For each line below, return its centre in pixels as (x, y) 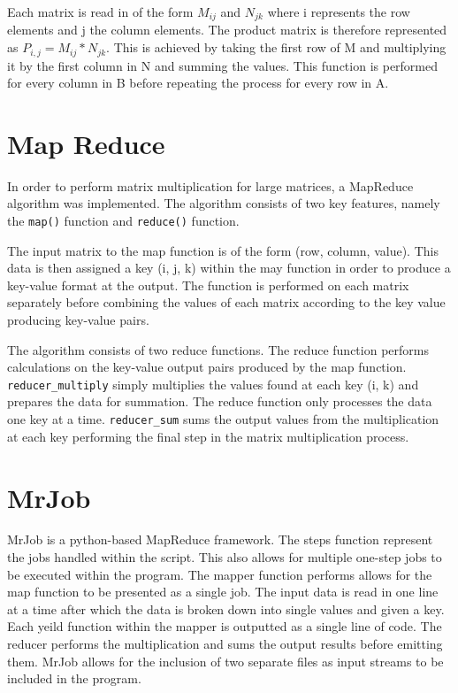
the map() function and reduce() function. (123, 220)
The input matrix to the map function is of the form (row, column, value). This (223, 250)
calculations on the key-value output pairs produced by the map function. (207, 367)
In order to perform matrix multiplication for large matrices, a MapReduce (210, 185)
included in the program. (74, 678)
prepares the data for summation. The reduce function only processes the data (220, 401)
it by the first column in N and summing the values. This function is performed (223, 65)
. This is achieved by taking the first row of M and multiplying (276, 47)
